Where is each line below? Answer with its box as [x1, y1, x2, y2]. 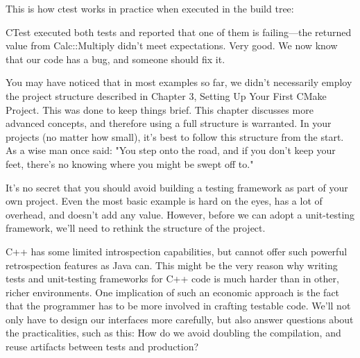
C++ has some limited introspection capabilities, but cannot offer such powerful [6, 244, 348, 258]
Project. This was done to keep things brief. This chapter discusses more [6, 102, 314, 117]
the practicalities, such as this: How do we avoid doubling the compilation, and [6, 325, 341, 340]
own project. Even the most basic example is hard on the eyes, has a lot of [6, 194, 323, 208]
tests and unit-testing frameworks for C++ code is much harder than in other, [6, 271, 339, 286]
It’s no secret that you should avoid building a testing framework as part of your [6, 180, 348, 194]
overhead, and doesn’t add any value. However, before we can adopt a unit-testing [6, 207, 355, 221]
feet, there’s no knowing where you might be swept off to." [6, 156, 254, 171]
